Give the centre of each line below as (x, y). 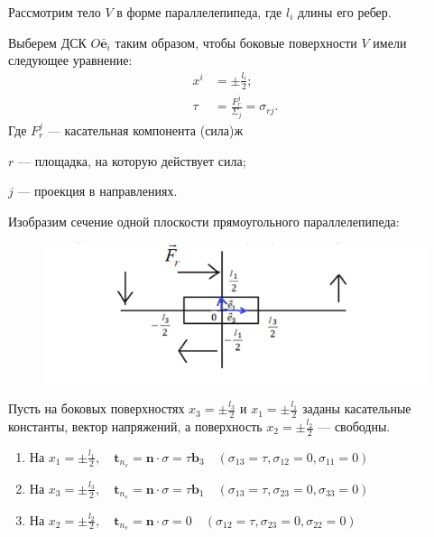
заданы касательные (357, 408)
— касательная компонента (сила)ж (145, 130)
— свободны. (354, 426)
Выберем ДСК (47, 42)
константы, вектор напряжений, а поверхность (135, 426)
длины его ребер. (344, 12)
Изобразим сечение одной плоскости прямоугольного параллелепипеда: (204, 221)
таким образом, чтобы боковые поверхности (236, 42)
